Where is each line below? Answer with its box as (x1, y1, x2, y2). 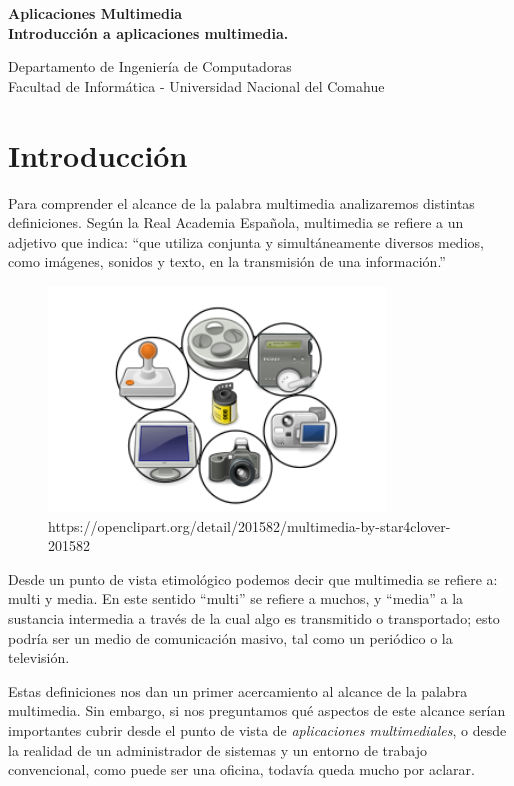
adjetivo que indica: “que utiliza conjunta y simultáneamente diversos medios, (8, 231, 484, 252)
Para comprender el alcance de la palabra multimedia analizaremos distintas (8, 192, 475, 213)
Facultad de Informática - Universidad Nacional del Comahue (8, 75, 385, 96)
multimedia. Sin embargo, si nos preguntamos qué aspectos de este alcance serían (8, 700, 506, 721)
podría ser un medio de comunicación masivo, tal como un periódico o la (8, 627, 453, 648)
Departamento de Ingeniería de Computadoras (8, 56, 292, 77)
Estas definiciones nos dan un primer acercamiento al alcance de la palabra (8, 680, 468, 701)
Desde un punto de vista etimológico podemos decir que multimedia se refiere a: (8, 568, 498, 589)
